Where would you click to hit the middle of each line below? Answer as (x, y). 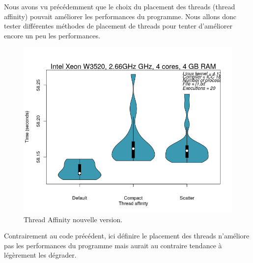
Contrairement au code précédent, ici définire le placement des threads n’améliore (127, 236)
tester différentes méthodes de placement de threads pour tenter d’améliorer (118, 26)
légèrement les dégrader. (40, 255)
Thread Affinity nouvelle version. (73, 219)
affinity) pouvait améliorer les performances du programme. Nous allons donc (120, 16)
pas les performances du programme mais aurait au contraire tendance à (113, 245)
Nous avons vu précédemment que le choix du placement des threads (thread (120, 6)
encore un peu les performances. (52, 35)
